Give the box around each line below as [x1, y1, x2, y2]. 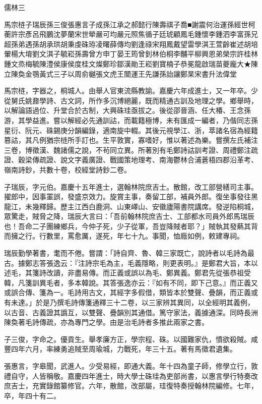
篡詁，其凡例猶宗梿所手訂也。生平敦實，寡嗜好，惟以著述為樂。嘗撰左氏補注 [4, 135, 258, 145]
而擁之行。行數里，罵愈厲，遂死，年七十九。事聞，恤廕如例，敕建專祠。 [4, 230, 244, 241]
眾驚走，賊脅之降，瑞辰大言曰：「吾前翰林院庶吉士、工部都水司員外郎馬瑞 [4, 211, 247, 221]
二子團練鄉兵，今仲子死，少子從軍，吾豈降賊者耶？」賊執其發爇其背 [32, 220, 258, 231]
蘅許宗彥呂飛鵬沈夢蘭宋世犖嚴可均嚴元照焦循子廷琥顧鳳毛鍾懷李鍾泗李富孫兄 [4, 29, 258, 39]
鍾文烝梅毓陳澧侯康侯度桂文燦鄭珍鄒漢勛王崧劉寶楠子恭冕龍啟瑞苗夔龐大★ [4, 58, 251, 69]
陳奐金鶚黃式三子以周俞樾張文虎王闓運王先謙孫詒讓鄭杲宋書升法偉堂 [11, 68, 237, 79]
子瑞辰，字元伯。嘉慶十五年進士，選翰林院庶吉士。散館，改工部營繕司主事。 [4, 181, 258, 192]
